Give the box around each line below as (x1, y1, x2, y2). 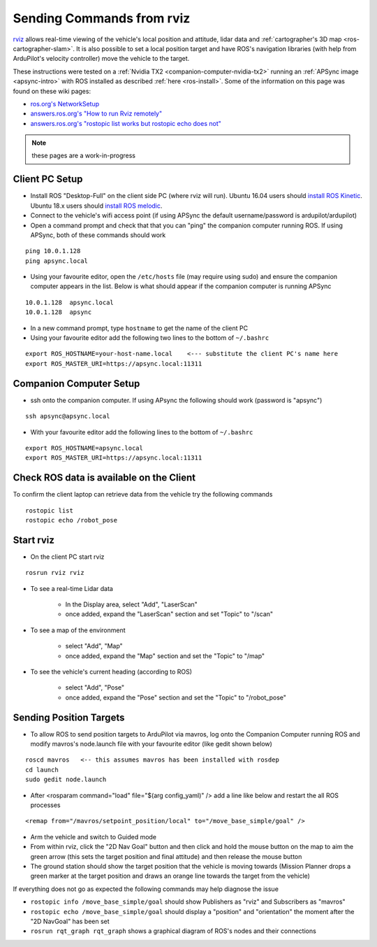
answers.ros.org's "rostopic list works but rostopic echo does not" (30, 119, 221, 127)
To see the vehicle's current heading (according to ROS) (30, 668, 192, 676)
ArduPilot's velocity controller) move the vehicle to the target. (13, 55, 190, 63)
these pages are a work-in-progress (31, 151, 136, 160)
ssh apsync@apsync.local (25, 413, 110, 420)
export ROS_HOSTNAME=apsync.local (25, 444, 143, 452)
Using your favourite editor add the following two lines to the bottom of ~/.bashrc (30, 334, 269, 342)
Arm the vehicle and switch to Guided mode (30, 832, 157, 841)
